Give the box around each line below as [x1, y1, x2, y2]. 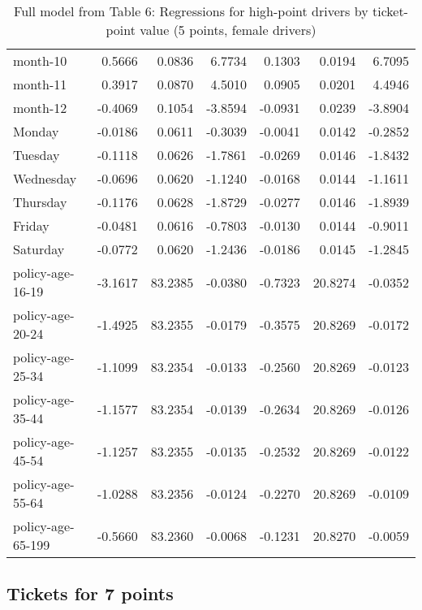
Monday [13, 122, 59, 141]
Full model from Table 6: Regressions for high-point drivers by [14, 2, 368, 20]
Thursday [13, 193, 67, 211]
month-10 [13, 51, 67, 70]
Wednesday [13, 169, 77, 188]
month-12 [13, 98, 67, 117]
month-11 [13, 75, 67, 93]
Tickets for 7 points [6, 581, 174, 606]
